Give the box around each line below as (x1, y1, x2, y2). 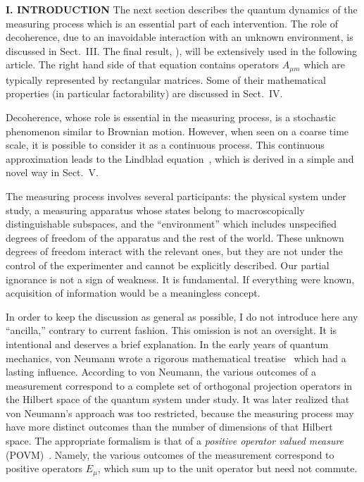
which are (303, 57, 346, 72)
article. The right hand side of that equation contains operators (6, 57, 280, 72)
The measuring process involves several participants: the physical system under (6, 188, 346, 203)
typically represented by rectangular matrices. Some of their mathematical (6, 72, 326, 87)
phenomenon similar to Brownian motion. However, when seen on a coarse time (6, 123, 349, 138)
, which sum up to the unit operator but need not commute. (97, 461, 358, 476)
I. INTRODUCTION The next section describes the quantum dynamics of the (6, 2, 358, 16)
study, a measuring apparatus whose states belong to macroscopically (6, 202, 305, 217)
